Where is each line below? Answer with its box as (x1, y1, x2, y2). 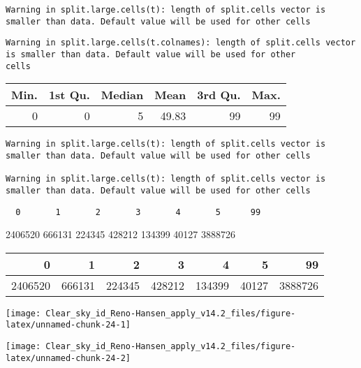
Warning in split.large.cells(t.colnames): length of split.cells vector (6, 38, 356, 48)
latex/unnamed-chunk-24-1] (6, 320, 131, 330)
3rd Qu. (197, 87, 241, 103)
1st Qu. (48, 87, 90, 103)
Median (101, 87, 144, 103)
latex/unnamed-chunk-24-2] (6, 353, 131, 363)
